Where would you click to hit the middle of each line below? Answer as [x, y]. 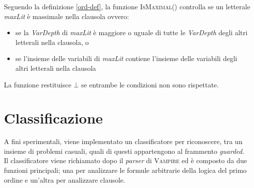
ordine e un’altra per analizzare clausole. [65, 179]
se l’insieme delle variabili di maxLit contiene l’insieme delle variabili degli [126, 58]
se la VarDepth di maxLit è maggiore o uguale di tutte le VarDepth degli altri [131, 32]
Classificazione [54, 118]
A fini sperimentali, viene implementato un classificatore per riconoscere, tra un [123, 141]
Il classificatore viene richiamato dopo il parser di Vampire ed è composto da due [126, 160]
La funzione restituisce [38, 84]
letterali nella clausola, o [52, 42]
